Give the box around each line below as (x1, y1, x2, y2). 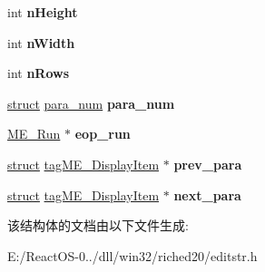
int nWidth (7, 33, 75, 52)
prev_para (173, 154, 242, 173)
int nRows (7, 63, 70, 83)
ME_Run (7, 124, 61, 143)
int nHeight (7, 3, 78, 21)
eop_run (74, 124, 131, 143)
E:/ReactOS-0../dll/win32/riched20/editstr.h (7, 246, 258, 265)
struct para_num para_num (7, 93, 175, 112)
